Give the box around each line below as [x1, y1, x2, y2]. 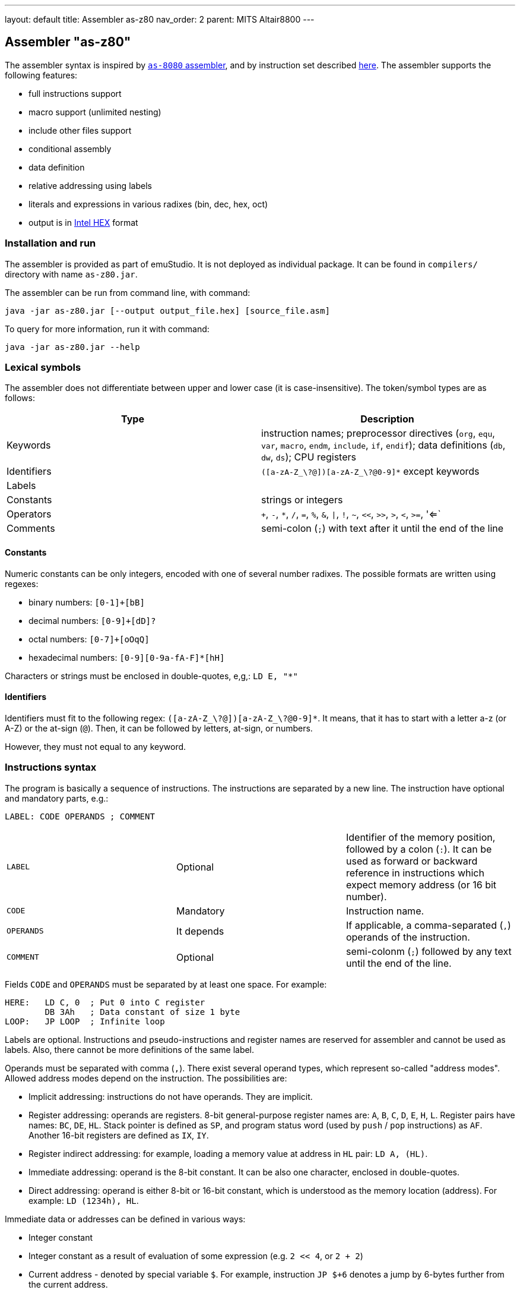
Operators [7, 508, 52, 521]
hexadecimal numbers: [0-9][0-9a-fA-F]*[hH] [28, 652, 225, 663]
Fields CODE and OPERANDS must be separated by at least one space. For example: [5, 979, 327, 989]
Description [360, 413, 414, 425]
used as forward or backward [345, 854, 478, 867]
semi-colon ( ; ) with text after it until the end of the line [261, 522, 504, 535]
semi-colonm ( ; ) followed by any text [345, 945, 512, 957]
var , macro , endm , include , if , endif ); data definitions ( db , [261, 439, 506, 452]
